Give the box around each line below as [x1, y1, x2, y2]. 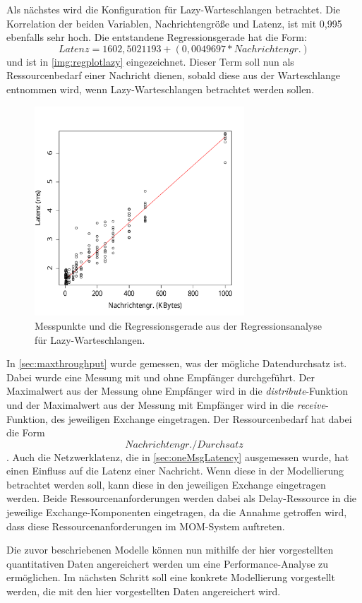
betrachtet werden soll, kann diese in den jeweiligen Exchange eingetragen [6, 477, 326, 491]
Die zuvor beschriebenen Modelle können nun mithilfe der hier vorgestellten [6, 542, 334, 557]
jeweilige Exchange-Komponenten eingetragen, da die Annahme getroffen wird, [6, 505, 347, 520]
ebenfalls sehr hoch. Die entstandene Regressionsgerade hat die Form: [6, 30, 307, 44]
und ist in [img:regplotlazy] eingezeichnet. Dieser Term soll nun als [6, 54, 294, 68]
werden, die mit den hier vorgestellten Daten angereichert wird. [6, 584, 281, 599]
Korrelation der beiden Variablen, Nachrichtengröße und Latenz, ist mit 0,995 [6, 16, 342, 30]
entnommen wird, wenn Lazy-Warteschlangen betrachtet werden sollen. [6, 81, 315, 96]
